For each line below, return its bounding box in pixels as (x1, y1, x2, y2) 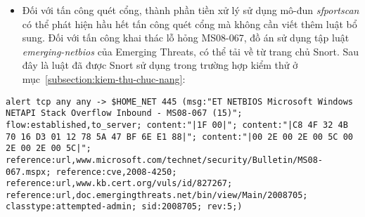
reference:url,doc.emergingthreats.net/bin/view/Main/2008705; (6, 190, 308, 200)
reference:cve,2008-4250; (56, 166, 177, 177)
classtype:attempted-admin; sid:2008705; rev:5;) (6, 202, 243, 212)
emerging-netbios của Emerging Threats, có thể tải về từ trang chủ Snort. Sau (22, 44, 359, 58)
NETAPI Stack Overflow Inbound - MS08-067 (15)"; (6, 108, 243, 119)
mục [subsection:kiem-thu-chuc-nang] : (22, 71, 186, 86)
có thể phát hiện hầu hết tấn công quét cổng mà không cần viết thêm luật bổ (22, 16, 357, 31)
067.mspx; (6, 166, 51, 177)
